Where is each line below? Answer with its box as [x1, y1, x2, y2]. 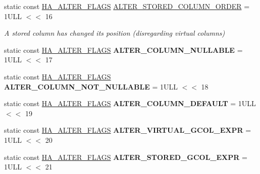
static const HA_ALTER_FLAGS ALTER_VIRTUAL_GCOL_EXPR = [4, 125, 251, 135]
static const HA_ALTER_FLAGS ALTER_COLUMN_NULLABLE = [4, 44, 243, 55]
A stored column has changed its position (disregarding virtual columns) [4, 28, 225, 38]
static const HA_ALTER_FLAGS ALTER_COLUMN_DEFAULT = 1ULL [4, 98, 256, 109]
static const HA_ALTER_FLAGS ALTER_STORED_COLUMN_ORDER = [4, 1, 250, 11]
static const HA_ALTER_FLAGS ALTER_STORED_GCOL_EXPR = [4, 151, 247, 162]
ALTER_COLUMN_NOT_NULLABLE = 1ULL [4, 81, 178, 92]
